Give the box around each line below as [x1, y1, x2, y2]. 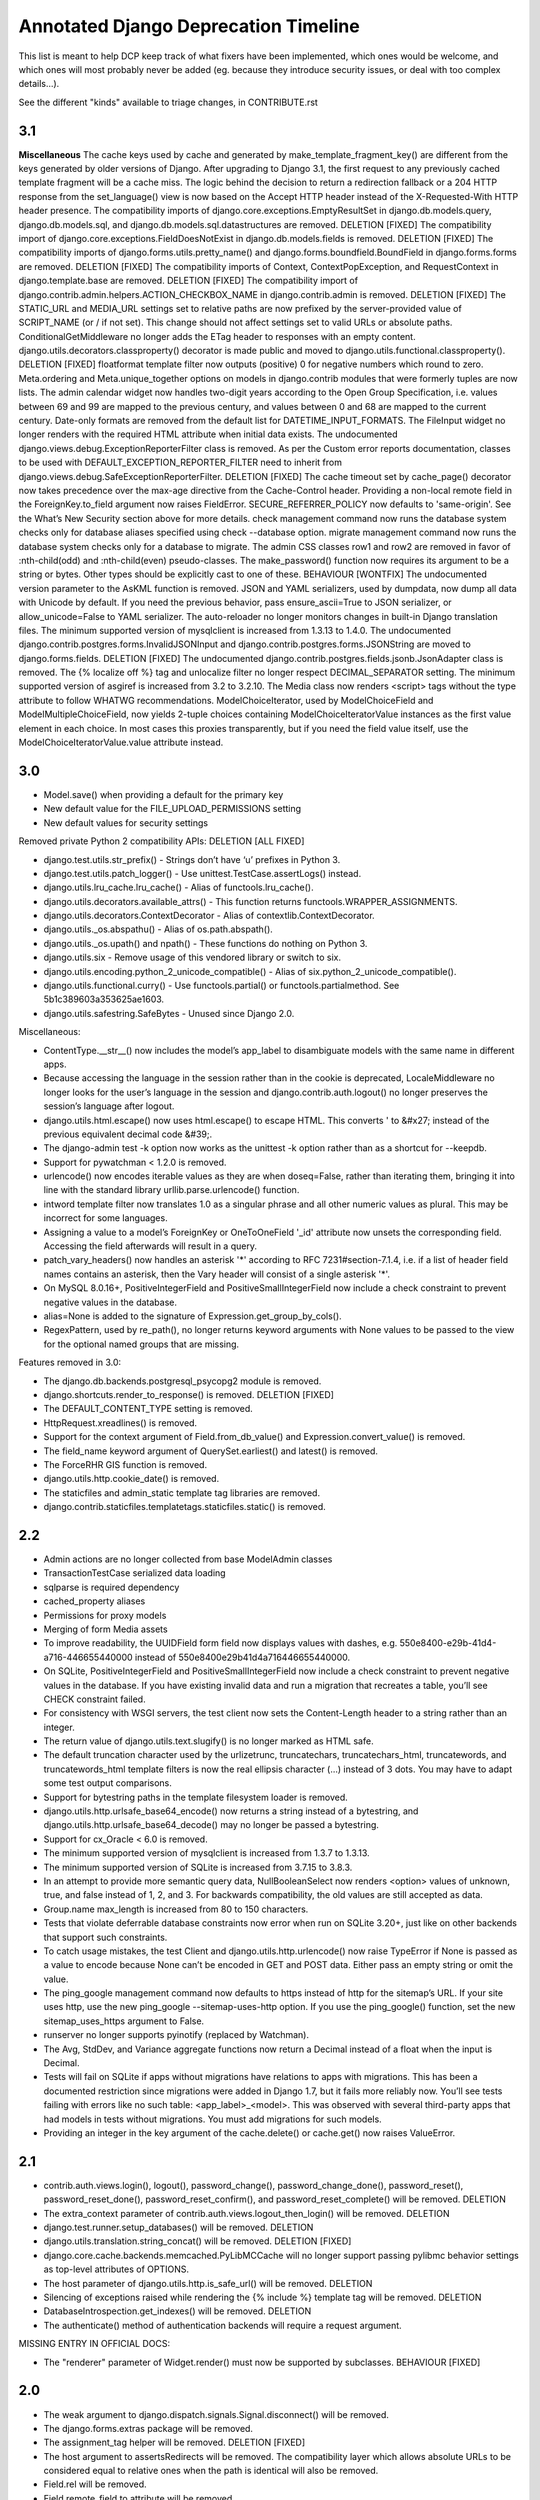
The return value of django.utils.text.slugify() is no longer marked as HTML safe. [43, 1735, 374, 1747]
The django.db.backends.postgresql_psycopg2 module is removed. [43, 1375, 322, 1387]
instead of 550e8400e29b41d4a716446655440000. [135, 1651, 351, 1663]
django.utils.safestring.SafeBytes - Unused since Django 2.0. [43, 1007, 295, 1019]
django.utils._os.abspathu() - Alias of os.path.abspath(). [43, 923, 274, 935]
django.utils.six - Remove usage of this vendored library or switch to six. [43, 951, 342, 964]
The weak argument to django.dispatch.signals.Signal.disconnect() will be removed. [43, 2408, 390, 2420]
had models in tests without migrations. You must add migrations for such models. [43, 2113, 382, 2125]
